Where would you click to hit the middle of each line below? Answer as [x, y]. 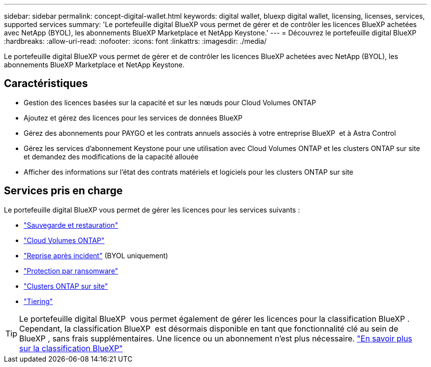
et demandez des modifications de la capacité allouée [111, 156]
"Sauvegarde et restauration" [71, 225]
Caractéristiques [46, 84]
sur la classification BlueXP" [71, 348]
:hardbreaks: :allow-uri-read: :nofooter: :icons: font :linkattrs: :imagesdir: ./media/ [135, 41]
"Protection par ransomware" [71, 271]
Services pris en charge [63, 191]
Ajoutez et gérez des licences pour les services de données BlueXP [133, 118]
